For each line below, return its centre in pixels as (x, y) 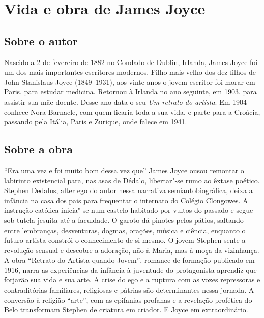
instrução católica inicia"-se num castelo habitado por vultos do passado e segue (129, 210)
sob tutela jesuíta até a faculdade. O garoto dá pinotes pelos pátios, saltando (124, 220)
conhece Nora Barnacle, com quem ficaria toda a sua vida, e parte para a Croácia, (132, 112)
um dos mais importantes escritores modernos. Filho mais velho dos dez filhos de (130, 72)
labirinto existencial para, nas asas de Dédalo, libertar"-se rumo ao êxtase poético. (132, 180)
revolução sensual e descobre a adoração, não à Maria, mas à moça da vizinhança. (132, 250)
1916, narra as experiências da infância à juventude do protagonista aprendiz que (130, 269)
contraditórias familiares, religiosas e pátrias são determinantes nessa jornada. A (129, 290)
